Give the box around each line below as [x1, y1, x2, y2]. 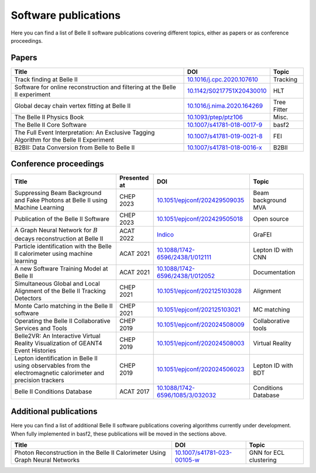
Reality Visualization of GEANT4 [14, 339, 102, 347]
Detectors [14, 294, 42, 302]
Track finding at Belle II [14, 75, 78, 83]
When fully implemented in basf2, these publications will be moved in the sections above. [11, 430, 227, 437]
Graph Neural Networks [14, 456, 80, 464]
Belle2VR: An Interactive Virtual [14, 331, 101, 340]
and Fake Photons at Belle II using [14, 196, 108, 204]
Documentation [253, 268, 296, 276]
